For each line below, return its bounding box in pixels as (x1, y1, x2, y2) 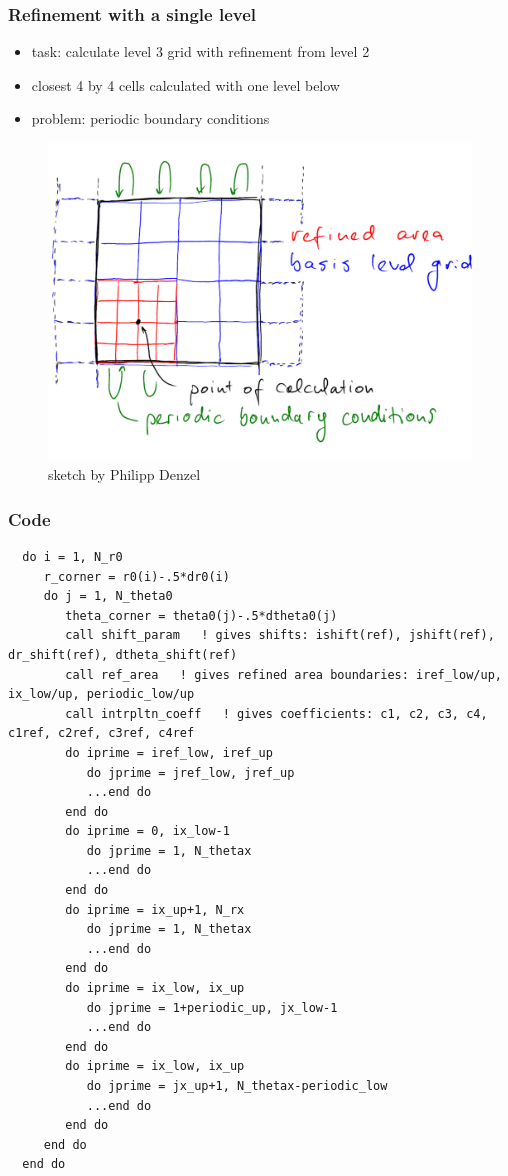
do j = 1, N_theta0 (43, 589, 173, 604)
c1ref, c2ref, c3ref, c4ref (8, 726, 195, 741)
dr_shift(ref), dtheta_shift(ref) (8, 647, 238, 662)
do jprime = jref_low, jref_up (86, 765, 295, 780)
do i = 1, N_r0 (22, 549, 123, 564)
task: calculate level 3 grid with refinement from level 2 (31, 41, 370, 62)
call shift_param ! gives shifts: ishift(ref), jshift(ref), (65, 628, 495, 643)
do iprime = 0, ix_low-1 (65, 824, 230, 839)
